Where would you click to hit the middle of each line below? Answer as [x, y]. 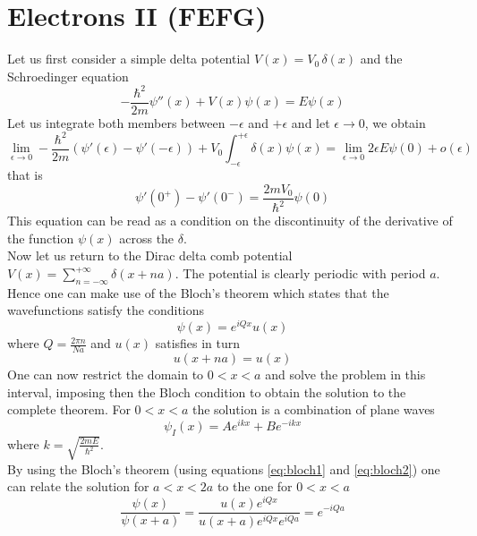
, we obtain [395, 122]
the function [41, 238]
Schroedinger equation [68, 76]
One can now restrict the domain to [106, 374]
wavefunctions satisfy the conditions [106, 310]
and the [381, 59]
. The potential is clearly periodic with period [300, 273]
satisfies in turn [198, 343]
